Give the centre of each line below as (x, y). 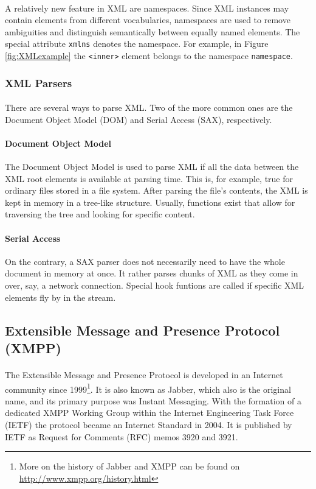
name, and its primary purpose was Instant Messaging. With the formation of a (153, 400)
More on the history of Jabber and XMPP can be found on (129, 466)
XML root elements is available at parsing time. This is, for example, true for (149, 178)
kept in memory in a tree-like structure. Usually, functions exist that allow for (150, 202)
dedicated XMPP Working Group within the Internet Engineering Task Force (149, 413)
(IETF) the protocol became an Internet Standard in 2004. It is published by (149, 425)
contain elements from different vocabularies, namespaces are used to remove (148, 20)
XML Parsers (39, 83)
